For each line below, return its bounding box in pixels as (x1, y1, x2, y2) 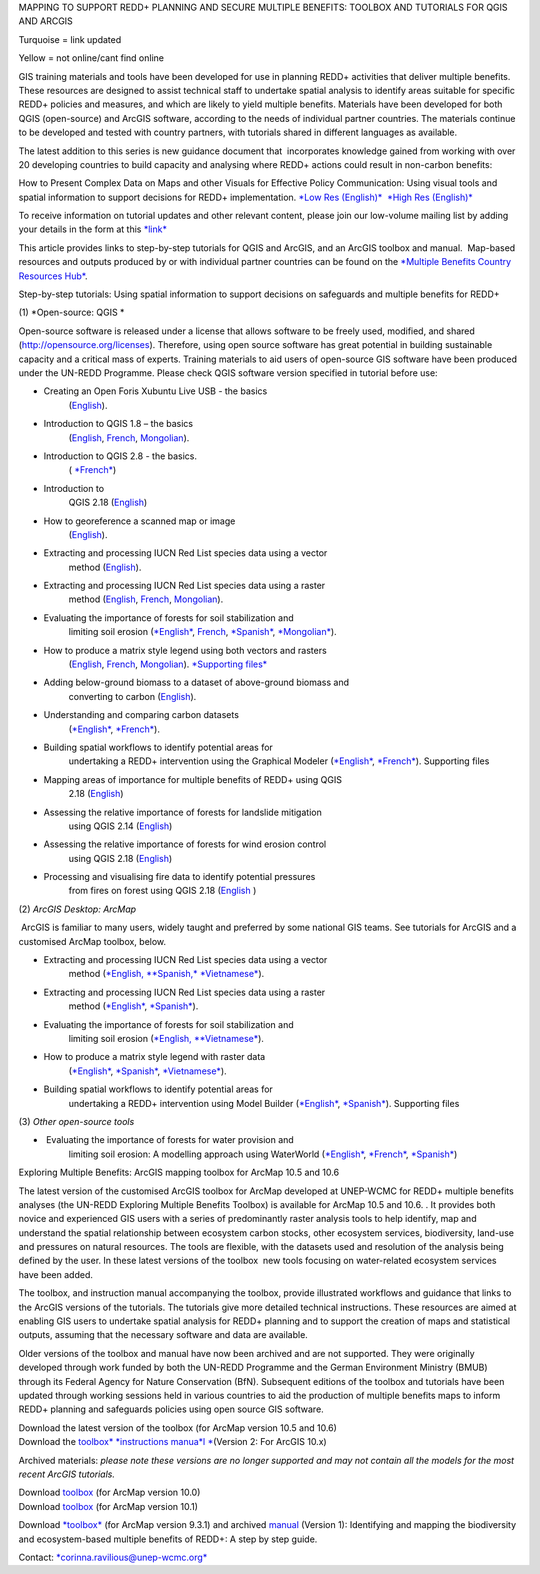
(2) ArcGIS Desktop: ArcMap (18, 903, 137, 915)
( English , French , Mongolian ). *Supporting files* (68, 658, 268, 670)
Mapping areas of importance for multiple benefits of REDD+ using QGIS (43, 773, 342, 785)
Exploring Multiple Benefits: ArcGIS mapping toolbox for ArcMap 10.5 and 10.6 (18, 1166, 340, 1179)
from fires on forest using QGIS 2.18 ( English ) (68, 885, 257, 897)
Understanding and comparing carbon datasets (43, 709, 240, 721)
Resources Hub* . (18, 270, 88, 282)
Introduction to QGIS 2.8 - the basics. (43, 450, 198, 462)
